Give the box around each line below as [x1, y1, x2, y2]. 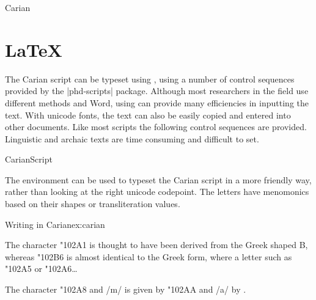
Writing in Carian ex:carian [5, 218, 105, 230]
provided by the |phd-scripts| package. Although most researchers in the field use [5, 84, 309, 97]
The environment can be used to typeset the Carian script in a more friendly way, [5, 173, 312, 186]
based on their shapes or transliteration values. [5, 197, 180, 210]
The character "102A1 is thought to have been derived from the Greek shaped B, [5, 238, 308, 251]
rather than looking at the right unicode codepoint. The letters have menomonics [5, 185, 309, 198]
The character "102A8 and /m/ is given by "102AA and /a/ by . [5, 283, 246, 296]
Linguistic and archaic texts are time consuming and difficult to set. [5, 132, 259, 145]
